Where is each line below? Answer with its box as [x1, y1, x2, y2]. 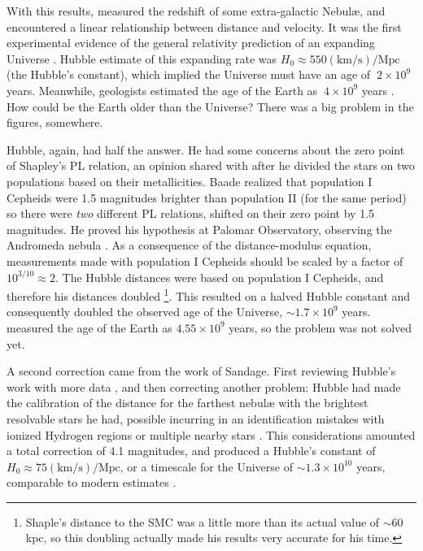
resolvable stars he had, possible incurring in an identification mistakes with [7, 410, 385, 427]
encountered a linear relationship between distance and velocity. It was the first [7, 18, 402, 35]
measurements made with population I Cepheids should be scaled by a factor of [7, 252, 403, 269]
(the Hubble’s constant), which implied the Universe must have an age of [7, 66, 371, 83]
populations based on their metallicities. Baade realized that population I [7, 172, 373, 189]
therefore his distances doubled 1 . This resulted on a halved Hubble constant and [7, 285, 411, 304]
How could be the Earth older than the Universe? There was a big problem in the [7, 98, 414, 115]
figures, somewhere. [7, 114, 103, 131]
